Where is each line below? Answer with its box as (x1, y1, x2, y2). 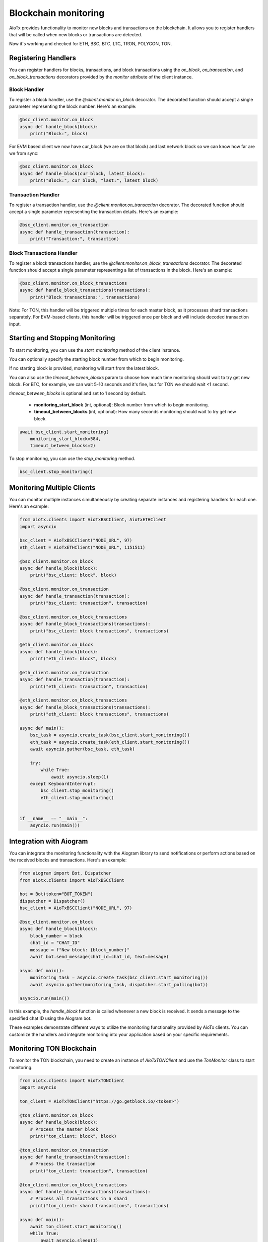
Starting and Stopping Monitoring (9, 334, 115, 342)
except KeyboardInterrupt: (30, 781, 96, 787)
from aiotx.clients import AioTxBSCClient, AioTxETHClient (19, 517, 166, 523)
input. (9, 321, 21, 327)
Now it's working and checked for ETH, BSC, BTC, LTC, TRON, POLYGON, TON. (9, 41, 172, 47)
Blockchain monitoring (9, 7, 105, 18)
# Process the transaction (30, 1161, 96, 1167)
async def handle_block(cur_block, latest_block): (19, 170, 146, 176)
